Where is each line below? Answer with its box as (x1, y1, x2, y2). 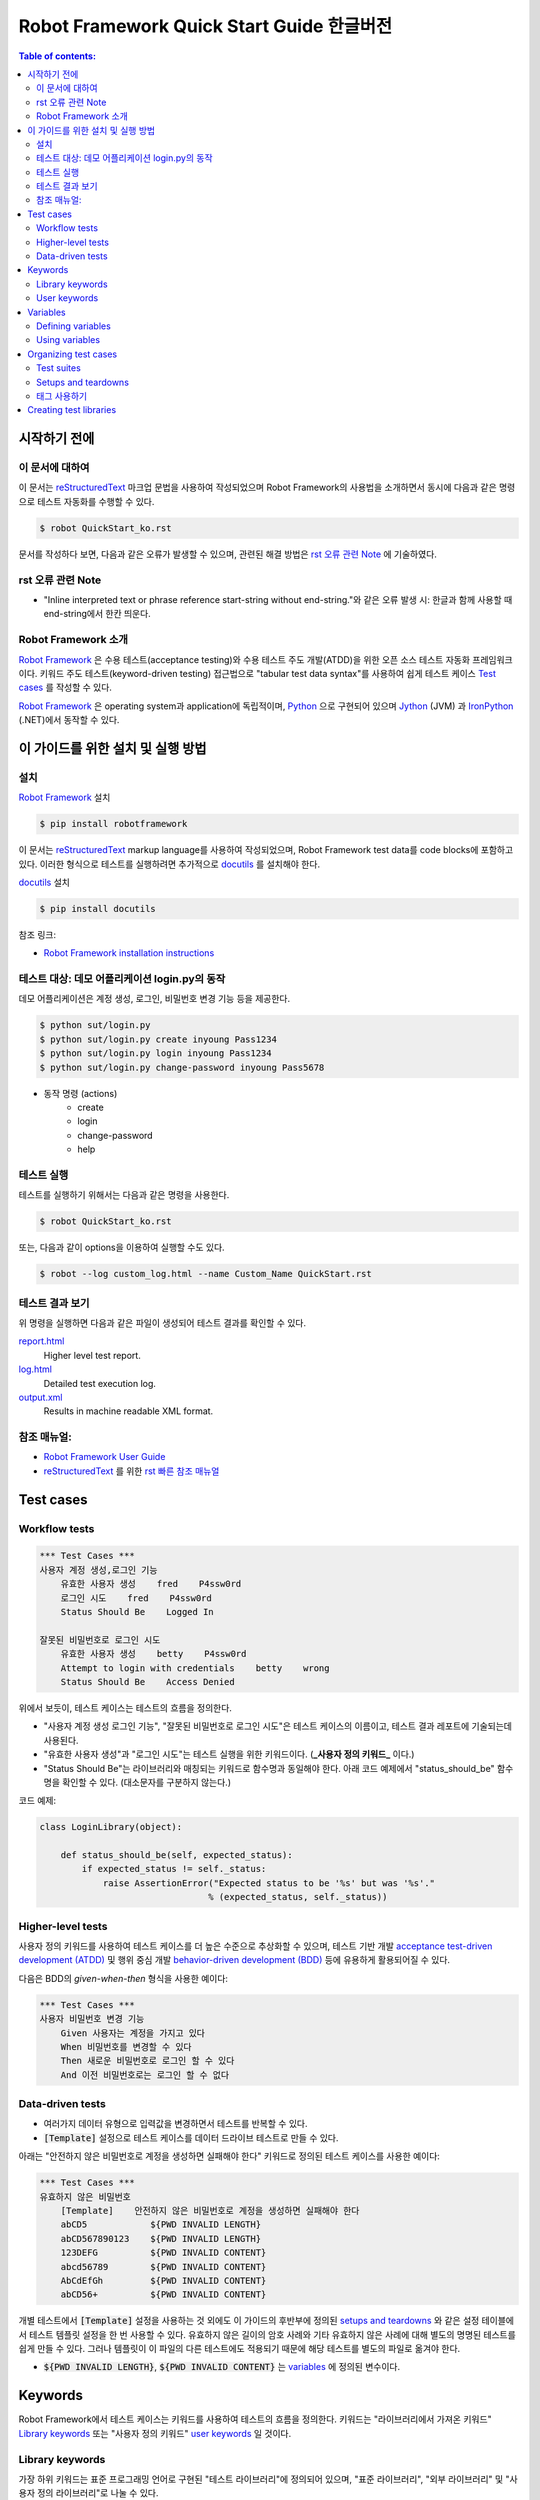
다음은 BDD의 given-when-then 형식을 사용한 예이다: (18, 1972, 229, 1984)
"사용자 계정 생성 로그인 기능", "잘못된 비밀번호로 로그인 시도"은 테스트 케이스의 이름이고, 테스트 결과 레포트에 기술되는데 (43, 1720, 512, 1732)
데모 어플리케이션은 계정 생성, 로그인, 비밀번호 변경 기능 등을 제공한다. (18, 993, 290, 1005)
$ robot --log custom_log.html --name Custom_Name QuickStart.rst (39, 1268, 372, 1280)
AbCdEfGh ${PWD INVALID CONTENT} (60, 2275, 267, 2286)
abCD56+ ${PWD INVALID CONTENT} (60, 2289, 267, 2300)
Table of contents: (18, 50, 97, 62)
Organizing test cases (27, 348, 118, 360)
